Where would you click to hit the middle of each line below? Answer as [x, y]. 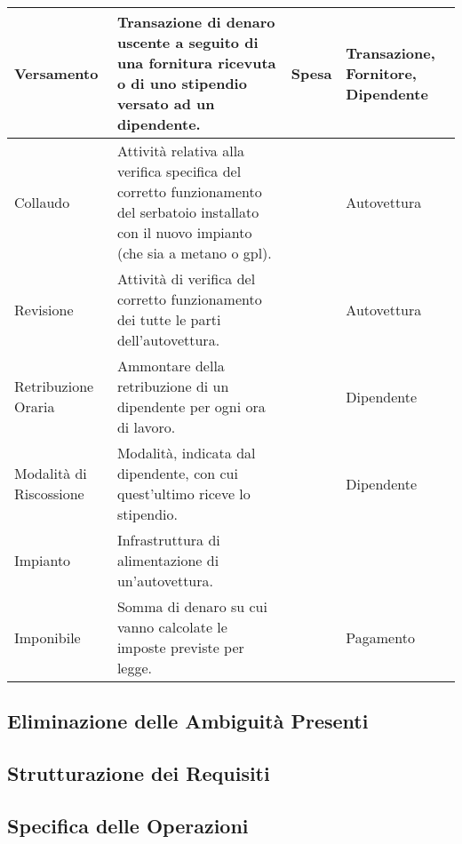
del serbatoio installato [188, 212]
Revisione [44, 309]
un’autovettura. [165, 581]
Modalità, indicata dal [186, 453]
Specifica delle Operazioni [128, 825]
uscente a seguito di [187, 42]
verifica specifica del [179, 171]
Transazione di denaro [196, 22]
